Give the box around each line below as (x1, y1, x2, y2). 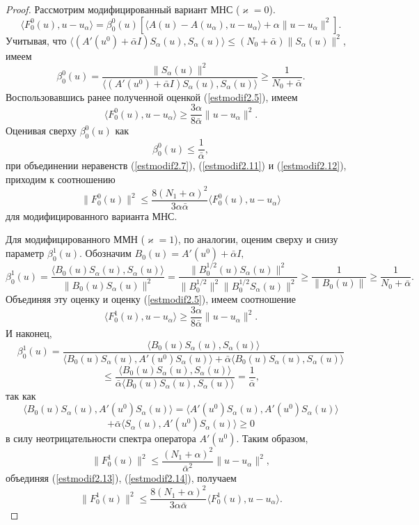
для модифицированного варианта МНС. (6, 208, 177, 223)
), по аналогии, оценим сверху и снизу (174, 232, 338, 246)
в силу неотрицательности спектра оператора (6, 431, 196, 446)
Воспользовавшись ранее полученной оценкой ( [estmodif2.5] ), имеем (6, 89, 298, 104)
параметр (6, 246, 45, 260)
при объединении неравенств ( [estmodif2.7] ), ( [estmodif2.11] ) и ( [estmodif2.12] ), (6, 158, 347, 173)
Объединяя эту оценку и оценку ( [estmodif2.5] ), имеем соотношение (6, 292, 296, 306)
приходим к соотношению (6, 171, 116, 186)
